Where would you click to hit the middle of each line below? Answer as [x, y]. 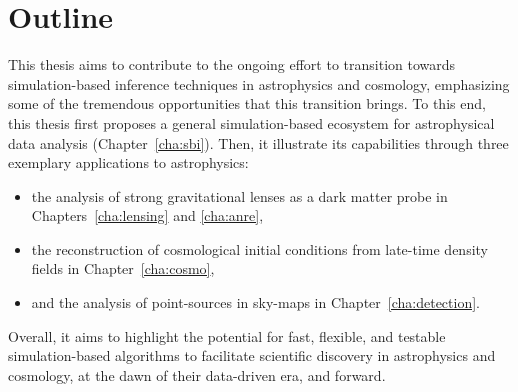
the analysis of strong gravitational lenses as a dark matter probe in [239, 195]
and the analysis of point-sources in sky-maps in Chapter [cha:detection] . [255, 302]
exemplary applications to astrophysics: [128, 162]
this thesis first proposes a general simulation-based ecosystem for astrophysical [251, 122]
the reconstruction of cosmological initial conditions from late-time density [259, 248]
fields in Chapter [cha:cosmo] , [123, 268]
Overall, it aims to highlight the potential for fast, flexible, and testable [227, 335]
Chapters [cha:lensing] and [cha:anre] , [147, 215]
